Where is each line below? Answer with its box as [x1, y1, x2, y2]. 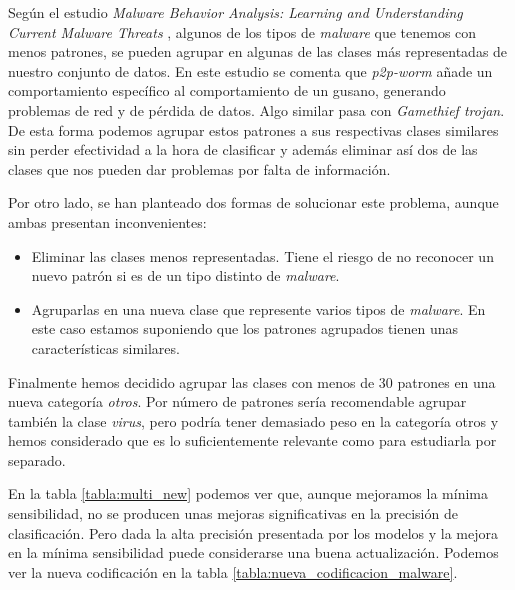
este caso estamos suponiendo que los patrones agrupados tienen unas [31, 318, 458, 339]
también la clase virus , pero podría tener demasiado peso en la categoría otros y [8, 410, 499, 431]
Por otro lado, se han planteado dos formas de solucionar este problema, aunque [8, 192, 499, 213]
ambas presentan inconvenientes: [8, 211, 207, 232]
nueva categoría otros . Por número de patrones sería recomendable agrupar [8, 391, 467, 412]
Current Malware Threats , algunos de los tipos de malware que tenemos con [8, 21, 477, 42]
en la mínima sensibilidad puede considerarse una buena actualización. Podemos [8, 542, 499, 563]
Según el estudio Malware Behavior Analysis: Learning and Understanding [8, 2, 463, 22]
